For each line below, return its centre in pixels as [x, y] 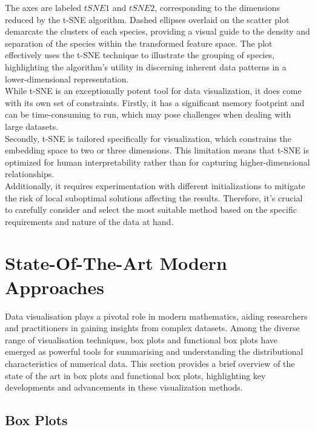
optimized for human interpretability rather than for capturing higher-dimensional [157, 162]
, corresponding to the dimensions [217, 7]
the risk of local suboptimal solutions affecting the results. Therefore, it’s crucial [154, 197]
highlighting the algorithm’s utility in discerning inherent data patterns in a [146, 66]
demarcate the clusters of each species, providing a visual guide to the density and [157, 31]
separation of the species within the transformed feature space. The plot [139, 43]
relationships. [30, 174]
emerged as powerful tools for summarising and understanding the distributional [154, 351]
